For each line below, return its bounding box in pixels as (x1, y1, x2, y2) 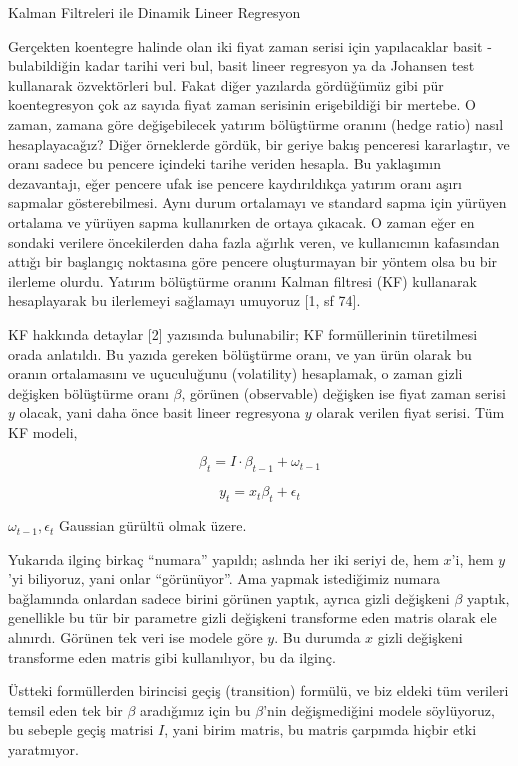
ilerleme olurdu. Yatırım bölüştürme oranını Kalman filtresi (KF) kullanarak (8, 270, 477, 291)
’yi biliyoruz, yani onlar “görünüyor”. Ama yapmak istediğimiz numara (8, 568, 440, 589)
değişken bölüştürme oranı (8, 382, 169, 403)
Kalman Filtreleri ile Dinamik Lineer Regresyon (8, 2, 301, 22)
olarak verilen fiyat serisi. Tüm (316, 402, 505, 423)
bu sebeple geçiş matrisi (8, 719, 154, 740)
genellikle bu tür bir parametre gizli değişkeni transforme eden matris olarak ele (8, 607, 497, 628)
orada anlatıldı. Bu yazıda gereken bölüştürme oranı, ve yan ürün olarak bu (8, 343, 472, 364)
